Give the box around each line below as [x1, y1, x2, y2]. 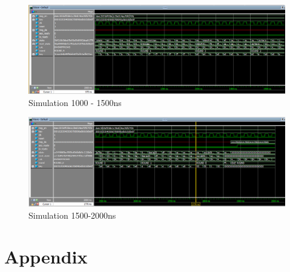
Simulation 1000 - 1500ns [28, 96, 122, 108]
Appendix [4, 244, 88, 269]
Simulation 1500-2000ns [28, 208, 116, 221]
